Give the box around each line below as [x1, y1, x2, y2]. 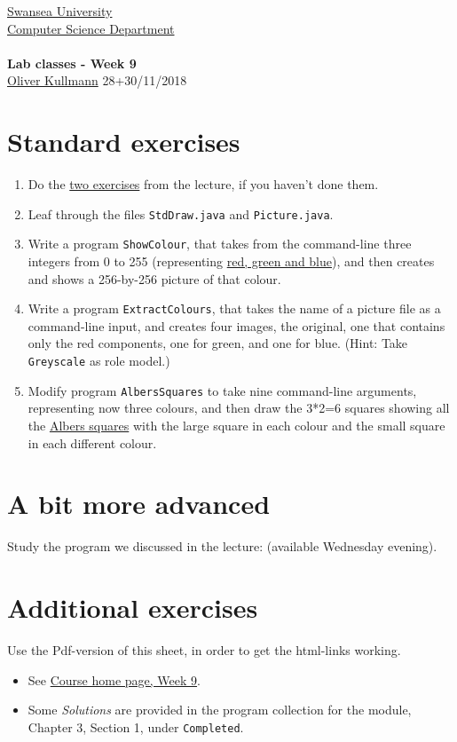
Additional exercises [7, 589, 258, 626]
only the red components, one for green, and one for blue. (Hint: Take [28, 334, 408, 352]
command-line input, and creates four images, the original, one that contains [28, 316, 445, 335]
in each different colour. [28, 433, 157, 452]
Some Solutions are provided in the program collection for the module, [28, 700, 412, 719]
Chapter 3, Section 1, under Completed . [28, 717, 244, 736]
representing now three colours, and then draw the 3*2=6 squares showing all [28, 399, 450, 417]
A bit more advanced [7, 485, 271, 522]
